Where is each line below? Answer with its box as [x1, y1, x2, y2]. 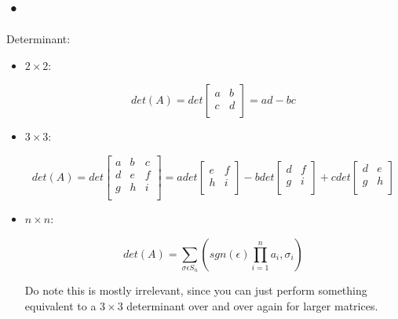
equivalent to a [24, 298, 97, 314]
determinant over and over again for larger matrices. [126, 298, 378, 314]
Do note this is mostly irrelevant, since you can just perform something [24, 282, 367, 299]
